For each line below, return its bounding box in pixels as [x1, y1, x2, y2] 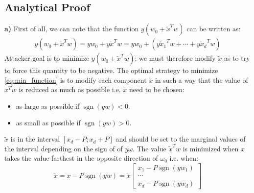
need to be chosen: [129, 84, 185, 95]
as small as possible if [16, 117, 81, 127]
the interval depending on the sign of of [4, 143, 123, 153]
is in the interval [10, 134, 60, 144]
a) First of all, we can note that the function [4, 24, 139, 34]
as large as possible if [16, 101, 80, 111]
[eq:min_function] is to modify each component [4, 74, 147, 85]
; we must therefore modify [135, 53, 216, 63]
